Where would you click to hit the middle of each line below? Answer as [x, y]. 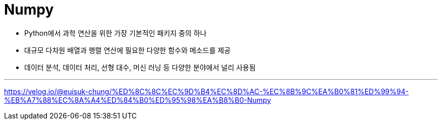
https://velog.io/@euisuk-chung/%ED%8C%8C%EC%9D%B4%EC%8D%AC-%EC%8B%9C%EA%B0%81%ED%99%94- [206, 91]
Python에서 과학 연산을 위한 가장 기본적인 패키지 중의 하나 [116, 33]
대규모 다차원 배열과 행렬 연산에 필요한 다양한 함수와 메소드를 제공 [127, 50]
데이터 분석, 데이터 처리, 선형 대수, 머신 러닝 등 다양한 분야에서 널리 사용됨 [140, 67]
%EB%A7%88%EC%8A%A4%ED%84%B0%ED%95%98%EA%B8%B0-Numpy [137, 100]
